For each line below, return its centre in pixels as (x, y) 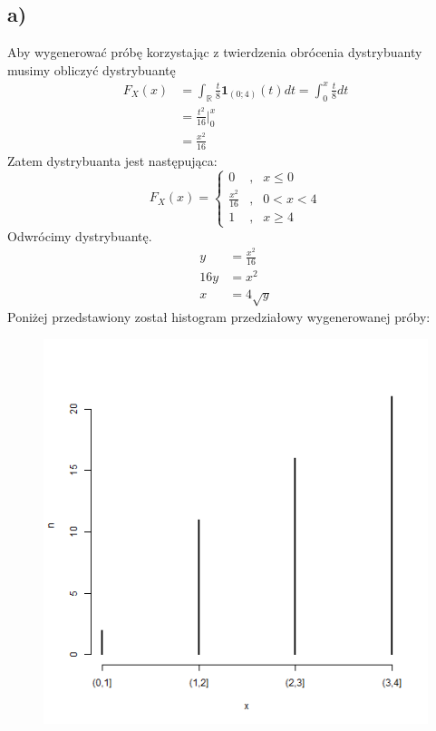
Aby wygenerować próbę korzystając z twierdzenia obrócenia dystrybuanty (215, 52)
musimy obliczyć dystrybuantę (92, 69)
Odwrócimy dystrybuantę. (80, 235)
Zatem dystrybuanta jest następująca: (112, 160)
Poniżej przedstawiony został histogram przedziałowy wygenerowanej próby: (219, 317)
